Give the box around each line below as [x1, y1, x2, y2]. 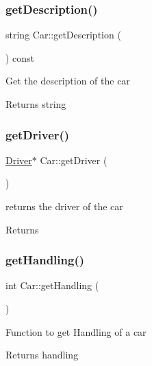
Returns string [5, 97, 66, 111]
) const [5, 50, 35, 65]
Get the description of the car [5, 73, 130, 88]
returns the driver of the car [5, 199, 123, 213]
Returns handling [5, 347, 79, 362]
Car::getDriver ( [40, 152, 107, 167]
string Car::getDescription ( [5, 27, 121, 42]
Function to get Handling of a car [5, 324, 147, 339]
